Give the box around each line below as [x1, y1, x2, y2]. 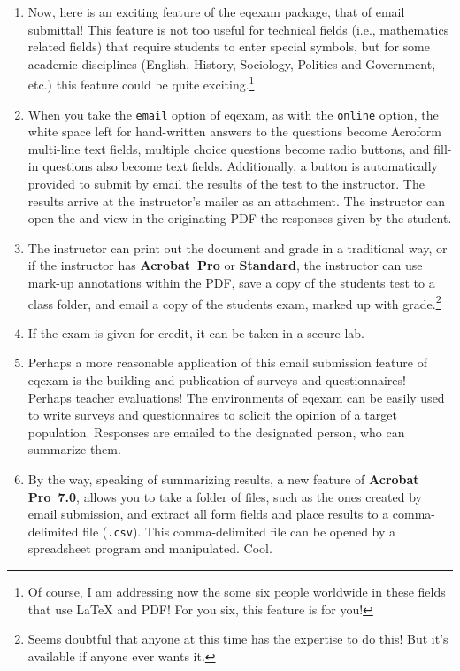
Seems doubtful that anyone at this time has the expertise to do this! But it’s [27, 629, 448, 648]
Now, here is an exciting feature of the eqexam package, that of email [27, 3, 405, 20]
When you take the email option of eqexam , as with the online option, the [27, 104, 439, 123]
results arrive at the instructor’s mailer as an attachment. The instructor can [27, 191, 446, 210]
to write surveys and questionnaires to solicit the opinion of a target [27, 405, 397, 424]
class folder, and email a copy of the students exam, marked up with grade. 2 [27, 291, 441, 312]
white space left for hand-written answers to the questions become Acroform [27, 122, 442, 141]
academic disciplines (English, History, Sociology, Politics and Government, [27, 54, 436, 73]
